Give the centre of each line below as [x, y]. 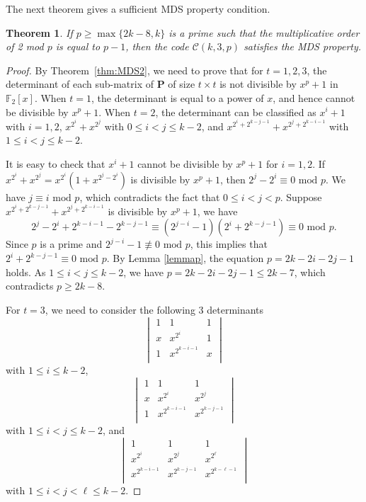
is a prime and [71, 244]
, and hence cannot [314, 97]
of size [182, 84]
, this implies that [229, 244]
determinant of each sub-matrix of [80, 84]
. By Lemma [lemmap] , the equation [185, 258]
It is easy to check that [56, 163]
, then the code [157, 46]
